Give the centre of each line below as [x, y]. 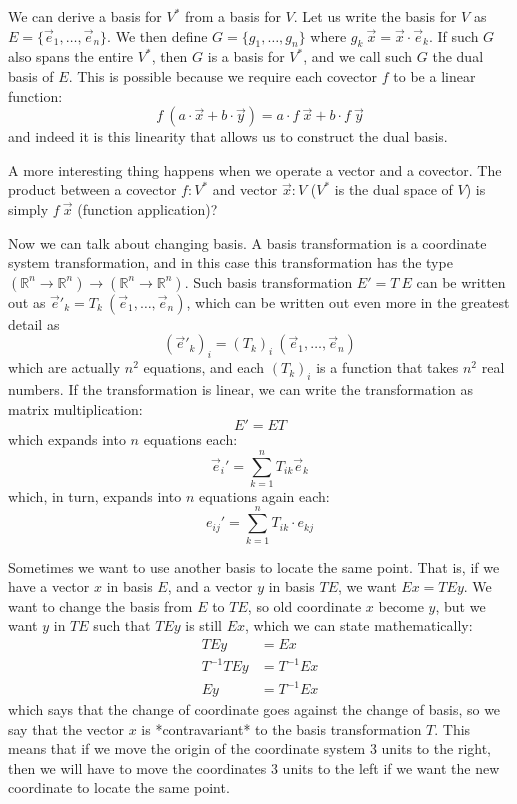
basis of [31, 75]
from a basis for [233, 16]
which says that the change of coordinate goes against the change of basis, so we [254, 709]
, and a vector [210, 586]
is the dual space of [393, 189]
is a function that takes [387, 367]
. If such [453, 35]
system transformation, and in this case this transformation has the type [230, 262]
